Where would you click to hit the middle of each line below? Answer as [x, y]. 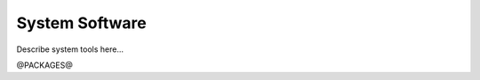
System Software [81, 23]
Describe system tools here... [70, 49]
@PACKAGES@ [44, 65]
